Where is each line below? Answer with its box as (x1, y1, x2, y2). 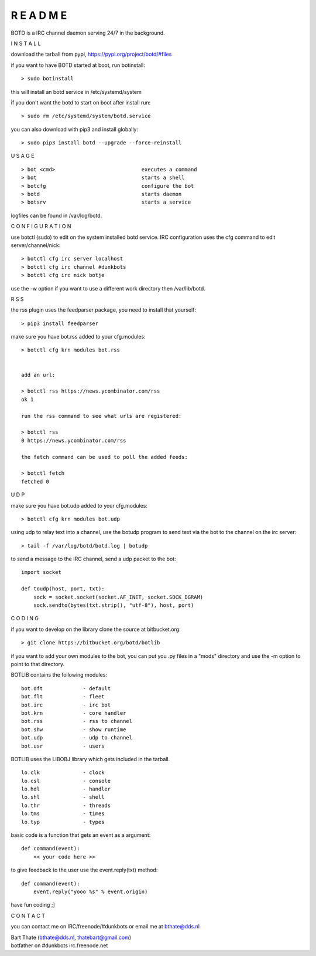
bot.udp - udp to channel (21, 734, 133, 741)
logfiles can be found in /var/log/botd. (11, 212, 102, 219)
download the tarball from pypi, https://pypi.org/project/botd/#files (11, 50, 172, 58)
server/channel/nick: (11, 241, 61, 249)
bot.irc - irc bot (21, 701, 111, 708)
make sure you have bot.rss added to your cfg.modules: (11, 333, 146, 340)
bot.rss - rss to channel (21, 718, 133, 725)
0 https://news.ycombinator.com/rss (21, 437, 126, 444)
